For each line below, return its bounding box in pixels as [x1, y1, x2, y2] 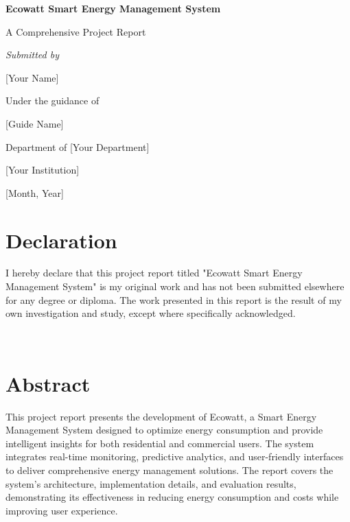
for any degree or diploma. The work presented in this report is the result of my [5, 292, 342, 307]
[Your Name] [5, 70, 59, 84]
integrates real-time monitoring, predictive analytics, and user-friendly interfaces [5, 449, 344, 464]
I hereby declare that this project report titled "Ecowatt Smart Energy [5, 265, 303, 280]
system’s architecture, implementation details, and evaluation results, [5, 476, 296, 490]
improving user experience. [5, 503, 118, 517]
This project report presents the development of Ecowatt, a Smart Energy [5, 409, 317, 423]
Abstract [5, 369, 91, 397]
